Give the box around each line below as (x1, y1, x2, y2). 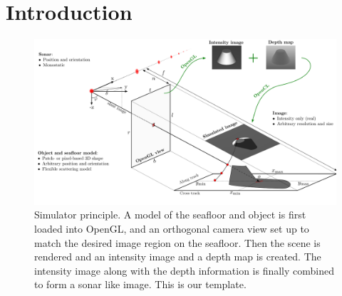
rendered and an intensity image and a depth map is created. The (34, 249, 321, 264)
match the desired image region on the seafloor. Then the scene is (34, 235, 321, 250)
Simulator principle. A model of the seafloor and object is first (34, 207, 306, 222)
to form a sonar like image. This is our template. (34, 277, 247, 292)
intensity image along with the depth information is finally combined (34, 263, 335, 277)
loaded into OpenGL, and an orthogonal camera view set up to (34, 221, 309, 236)
